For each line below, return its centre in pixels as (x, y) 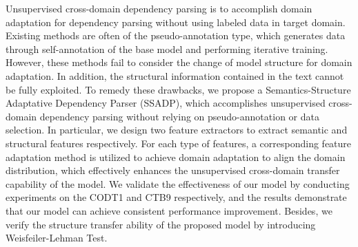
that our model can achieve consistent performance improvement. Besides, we (169, 210)
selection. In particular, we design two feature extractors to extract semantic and (177, 130)
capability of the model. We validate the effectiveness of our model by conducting (178, 183)
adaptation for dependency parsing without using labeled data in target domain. (176, 22)
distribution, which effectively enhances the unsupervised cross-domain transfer (173, 170)
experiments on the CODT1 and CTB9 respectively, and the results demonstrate (176, 197)
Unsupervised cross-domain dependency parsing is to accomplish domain (159, 8)
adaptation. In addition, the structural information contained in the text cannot (175, 75)
